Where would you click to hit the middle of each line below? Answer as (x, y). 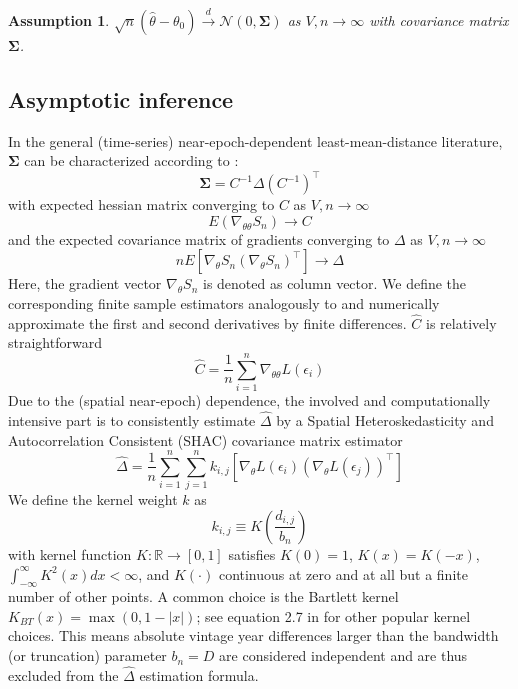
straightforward (55, 342)
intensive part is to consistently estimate (132, 420)
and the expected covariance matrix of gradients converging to (199, 238)
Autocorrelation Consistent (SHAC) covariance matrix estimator (205, 439)
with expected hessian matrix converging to (141, 204)
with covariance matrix (439, 19)
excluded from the (63, 674)
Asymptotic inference (121, 98)
